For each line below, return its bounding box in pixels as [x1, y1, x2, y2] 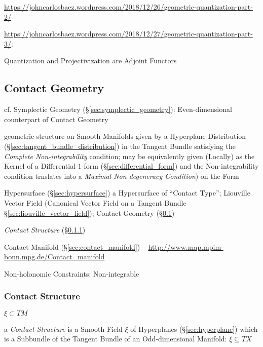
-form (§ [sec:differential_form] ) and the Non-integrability [81, 161, 259, 171]
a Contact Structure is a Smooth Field [4, 323, 123, 334]
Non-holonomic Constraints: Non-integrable [4, 268, 139, 279]
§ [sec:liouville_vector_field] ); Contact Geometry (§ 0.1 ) [4, 207, 175, 218]
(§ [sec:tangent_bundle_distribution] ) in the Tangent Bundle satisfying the [4, 140, 236, 151]
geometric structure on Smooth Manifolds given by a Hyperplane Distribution [4, 131, 246, 141]
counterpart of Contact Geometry [4, 113, 108, 124]
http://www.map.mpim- [148, 241, 223, 252]
